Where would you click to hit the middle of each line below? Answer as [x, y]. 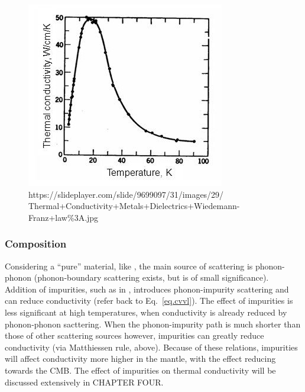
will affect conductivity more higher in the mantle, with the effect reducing [140, 359]
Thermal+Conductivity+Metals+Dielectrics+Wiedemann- [134, 206]
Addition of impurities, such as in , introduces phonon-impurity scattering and [147, 289]
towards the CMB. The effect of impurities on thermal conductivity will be [140, 370]
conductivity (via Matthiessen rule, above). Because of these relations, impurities [151, 347]
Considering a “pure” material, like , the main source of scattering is [129, 266]
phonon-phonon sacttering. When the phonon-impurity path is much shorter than [153, 324]
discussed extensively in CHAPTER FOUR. [84, 382]
